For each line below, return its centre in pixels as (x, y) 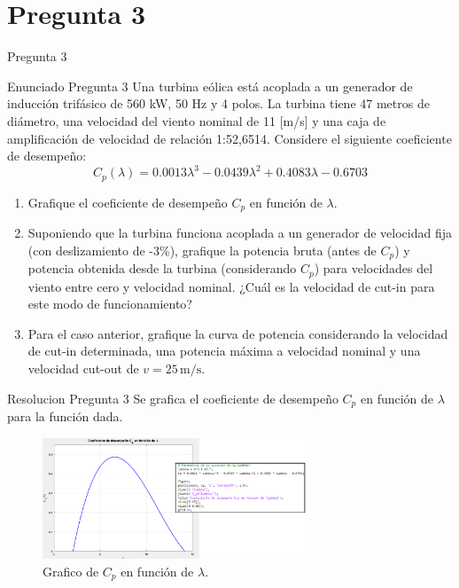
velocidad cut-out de (83, 368)
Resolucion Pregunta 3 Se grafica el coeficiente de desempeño (173, 398)
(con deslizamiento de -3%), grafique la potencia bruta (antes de (202, 250)
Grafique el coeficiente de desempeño (128, 202)
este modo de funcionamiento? (110, 304)
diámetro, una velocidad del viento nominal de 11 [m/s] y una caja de (197, 120)
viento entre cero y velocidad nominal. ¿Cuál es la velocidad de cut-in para (231, 286)
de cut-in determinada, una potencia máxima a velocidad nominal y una (224, 351)
